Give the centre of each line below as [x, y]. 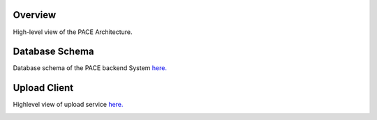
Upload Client [43, 88]
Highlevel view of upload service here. [68, 105]
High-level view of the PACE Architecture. [73, 32]
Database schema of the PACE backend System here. [90, 68]
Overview [35, 15]
